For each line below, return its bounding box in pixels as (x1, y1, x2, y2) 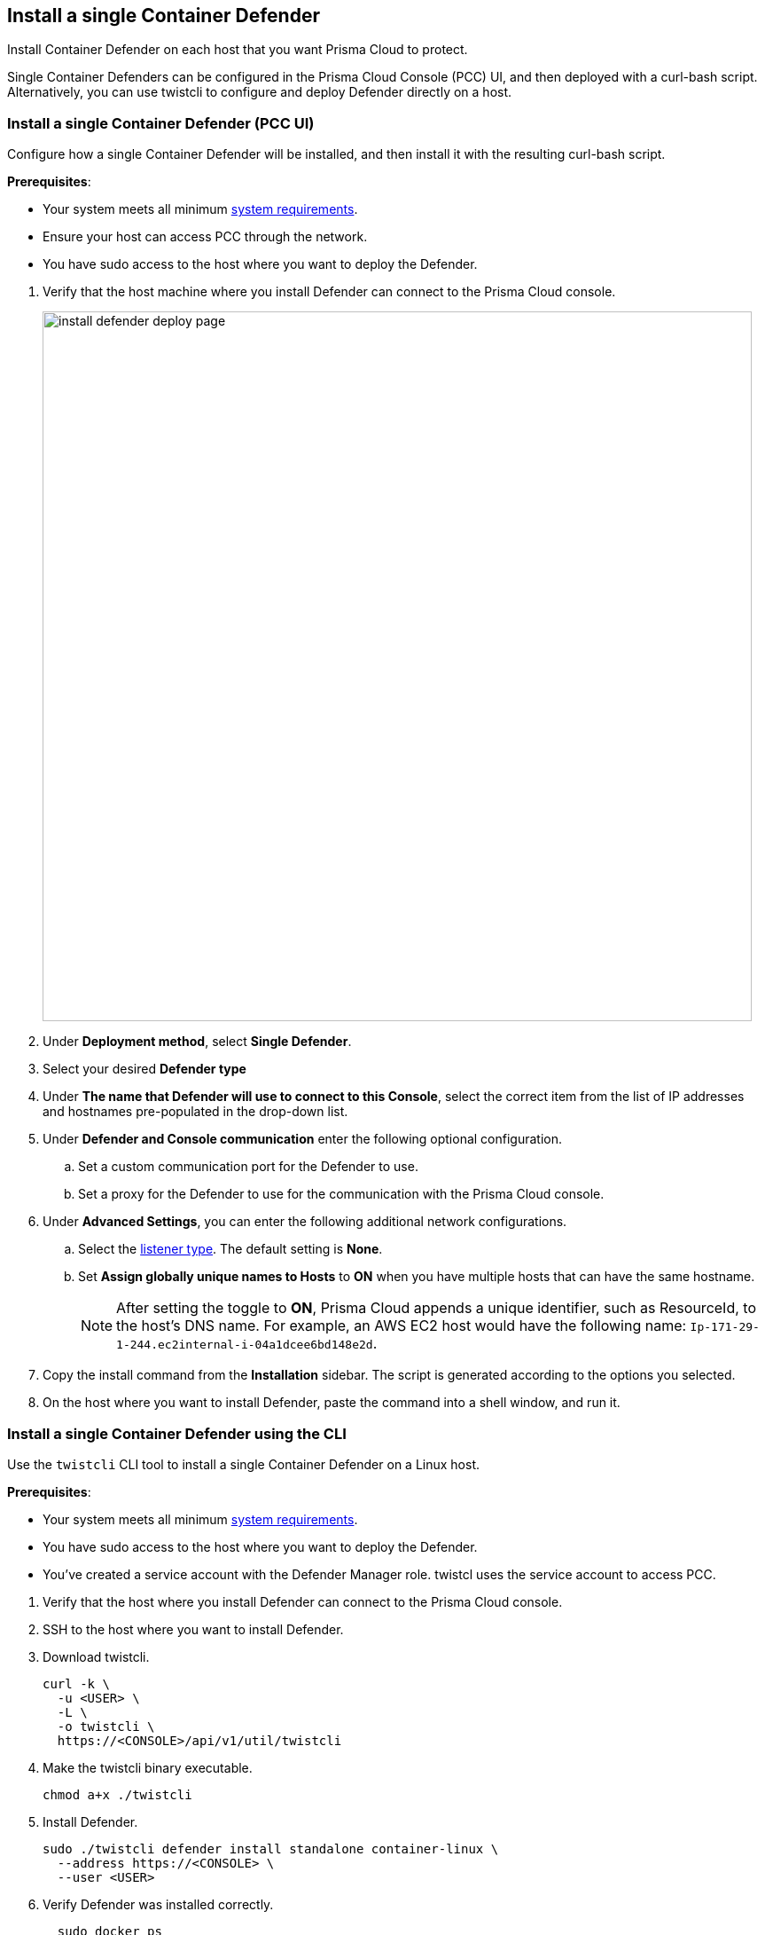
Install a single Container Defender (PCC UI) (7, 114, 315, 132)
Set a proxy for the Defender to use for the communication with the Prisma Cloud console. (78, 1186, 605, 1202)
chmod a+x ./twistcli (43, 1787, 192, 1802)
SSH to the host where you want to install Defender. (43, 1621, 344, 1637)
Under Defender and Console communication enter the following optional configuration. (43, 1131, 563, 1147)
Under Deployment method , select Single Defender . (43, 1034, 352, 1050)
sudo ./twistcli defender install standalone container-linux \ (43, 1841, 499, 1856)
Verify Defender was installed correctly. (43, 1896, 274, 1912)
